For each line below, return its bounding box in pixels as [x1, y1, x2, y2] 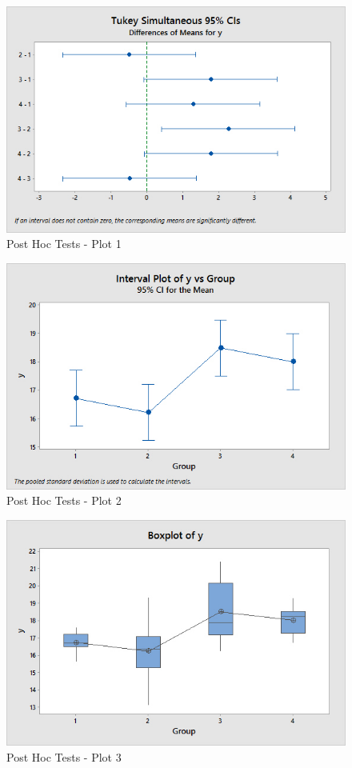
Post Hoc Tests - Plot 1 [6, 235, 122, 252]
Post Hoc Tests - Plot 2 [6, 492, 122, 509]
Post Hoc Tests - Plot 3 [6, 748, 122, 765]
